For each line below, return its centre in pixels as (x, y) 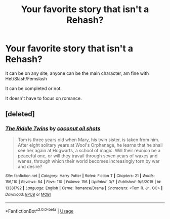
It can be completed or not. (34, 88)
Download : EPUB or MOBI (28, 194)
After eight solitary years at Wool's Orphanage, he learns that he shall (90, 145)
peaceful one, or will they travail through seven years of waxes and (88, 156)
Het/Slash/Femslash (26, 78)
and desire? (30, 166)
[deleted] (20, 114)
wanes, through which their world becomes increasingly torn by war (89, 161)
